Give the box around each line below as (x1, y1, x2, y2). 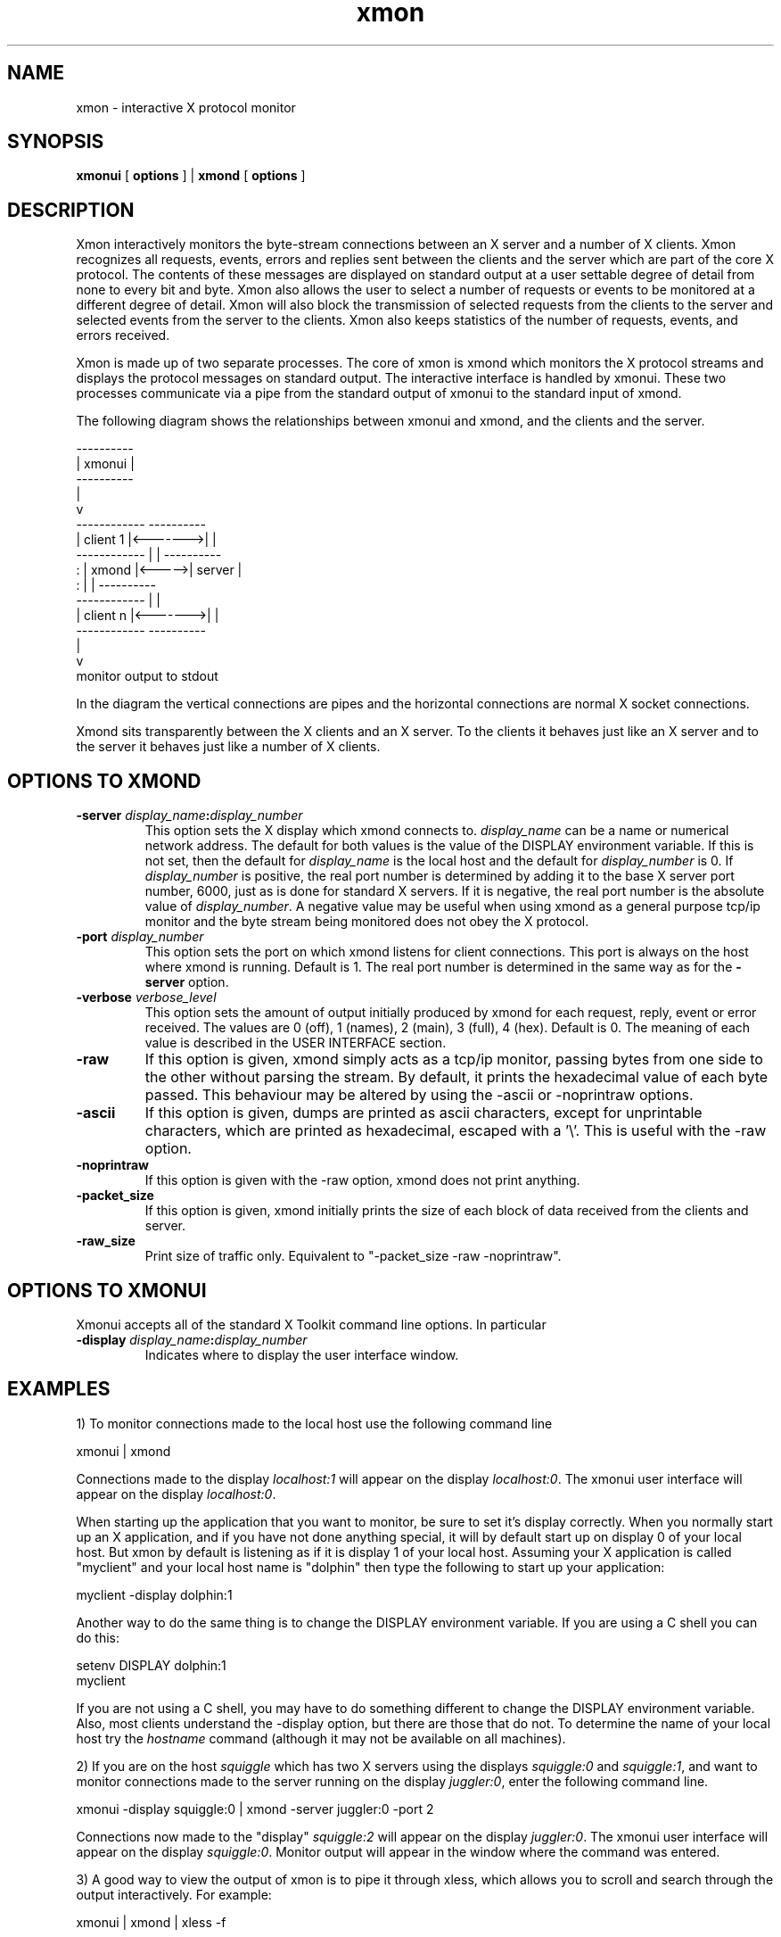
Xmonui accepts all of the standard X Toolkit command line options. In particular (76, 1316, 547, 1332)
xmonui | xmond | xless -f (76, 1914, 226, 1930)
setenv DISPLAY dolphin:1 (76, 1657, 226, 1673)
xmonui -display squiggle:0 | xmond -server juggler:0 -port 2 (76, 1800, 434, 1817)
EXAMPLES (7, 1378, 111, 1401)
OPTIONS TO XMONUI (7, 1279, 207, 1302)
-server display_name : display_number (76, 807, 303, 824)
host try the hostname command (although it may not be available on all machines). (76, 1730, 566, 1746)
